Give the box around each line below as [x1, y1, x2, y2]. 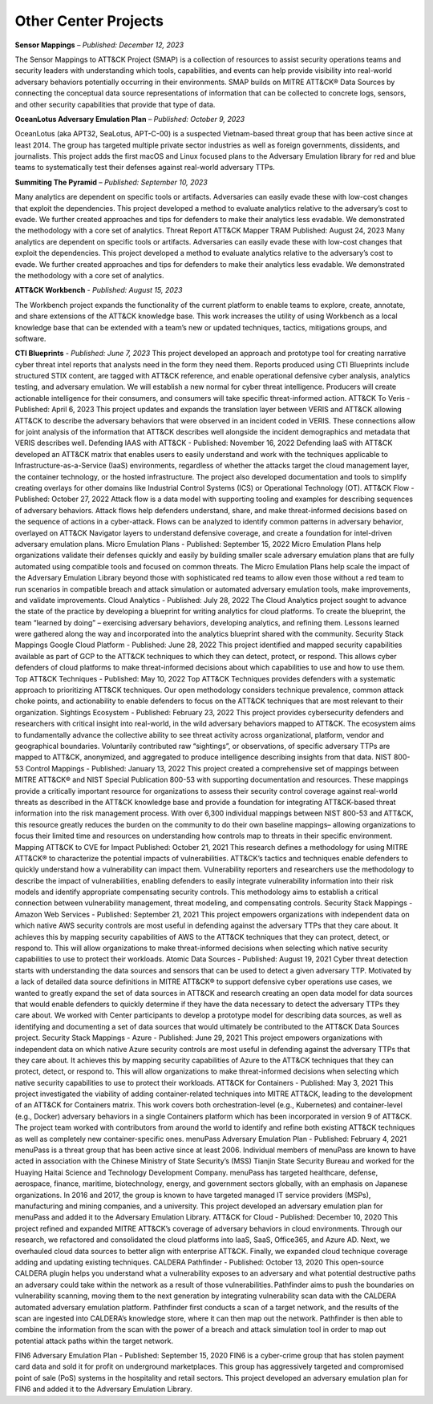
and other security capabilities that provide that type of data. [14, 99, 216, 109]
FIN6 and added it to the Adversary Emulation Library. [14, 1384, 192, 1394]
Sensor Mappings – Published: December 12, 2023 [14, 40, 184, 50]
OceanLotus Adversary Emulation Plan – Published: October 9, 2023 [14, 114, 245, 123]
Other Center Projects [14, 12, 164, 30]
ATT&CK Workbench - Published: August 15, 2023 [14, 285, 183, 295]
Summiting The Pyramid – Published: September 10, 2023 [14, 177, 208, 187]
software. [14, 334, 47, 343]
